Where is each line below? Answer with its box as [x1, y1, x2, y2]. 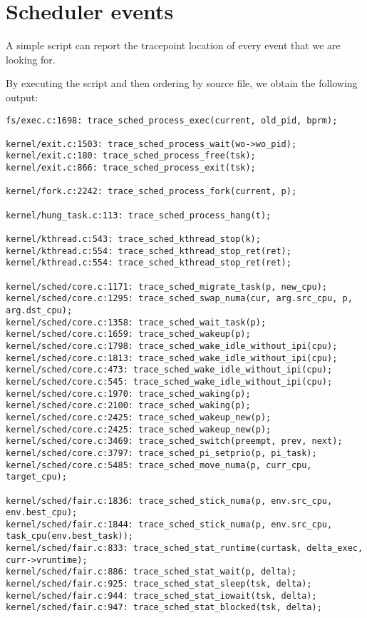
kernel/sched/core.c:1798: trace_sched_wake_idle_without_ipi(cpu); [6, 340, 338, 351]
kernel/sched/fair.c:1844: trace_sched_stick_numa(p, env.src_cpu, [6, 519, 333, 530]
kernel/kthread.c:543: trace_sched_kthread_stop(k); [6, 234, 261, 245]
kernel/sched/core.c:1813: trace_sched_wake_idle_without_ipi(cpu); [6, 353, 338, 363]
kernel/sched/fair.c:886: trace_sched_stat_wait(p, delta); [6, 567, 297, 577]
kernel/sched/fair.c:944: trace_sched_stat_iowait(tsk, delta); [6, 590, 317, 601]
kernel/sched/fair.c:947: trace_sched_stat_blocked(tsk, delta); [6, 602, 322, 613]
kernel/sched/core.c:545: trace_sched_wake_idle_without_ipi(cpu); [6, 376, 333, 387]
